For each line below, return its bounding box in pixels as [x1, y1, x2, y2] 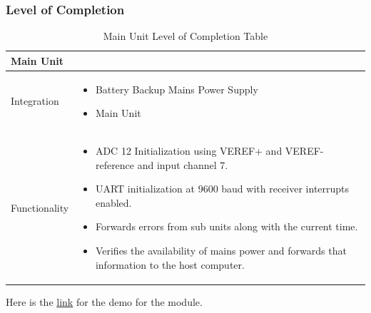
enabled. [95, 195, 132, 210]
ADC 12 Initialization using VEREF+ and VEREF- [95, 143, 324, 158]
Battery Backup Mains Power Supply [95, 81, 258, 96]
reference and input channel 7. [95, 157, 228, 172]
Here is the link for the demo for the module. [6, 294, 203, 309]
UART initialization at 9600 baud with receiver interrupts [95, 181, 350, 196]
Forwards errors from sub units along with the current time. [95, 219, 358, 234]
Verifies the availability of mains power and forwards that [95, 243, 347, 258]
